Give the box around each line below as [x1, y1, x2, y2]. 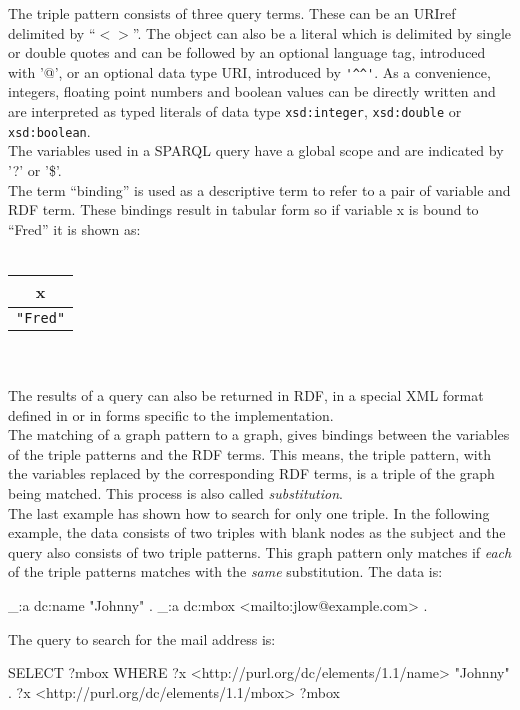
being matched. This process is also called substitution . [8, 483, 343, 504]
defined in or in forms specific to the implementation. [8, 404, 334, 425]
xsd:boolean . [8, 120, 91, 141]
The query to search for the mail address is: [8, 628, 276, 649]
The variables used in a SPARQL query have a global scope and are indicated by [8, 140, 504, 161]
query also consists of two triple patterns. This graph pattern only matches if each [8, 541, 512, 562]
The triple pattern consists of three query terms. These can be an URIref [8, 3, 456, 23]
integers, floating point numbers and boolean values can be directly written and [8, 81, 496, 102]
